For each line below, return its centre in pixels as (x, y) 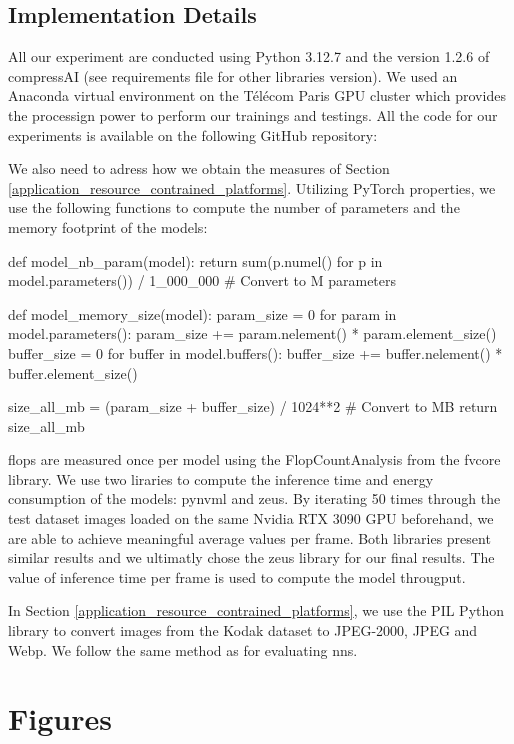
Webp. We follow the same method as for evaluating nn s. (183, 649)
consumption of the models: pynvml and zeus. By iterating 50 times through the (254, 498)
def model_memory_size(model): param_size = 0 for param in (202, 313)
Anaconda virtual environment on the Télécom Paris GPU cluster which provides (257, 95)
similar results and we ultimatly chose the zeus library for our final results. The (251, 557)
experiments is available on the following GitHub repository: (193, 134)
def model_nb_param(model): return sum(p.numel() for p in (195, 260)
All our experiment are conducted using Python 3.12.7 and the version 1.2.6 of (249, 56)
